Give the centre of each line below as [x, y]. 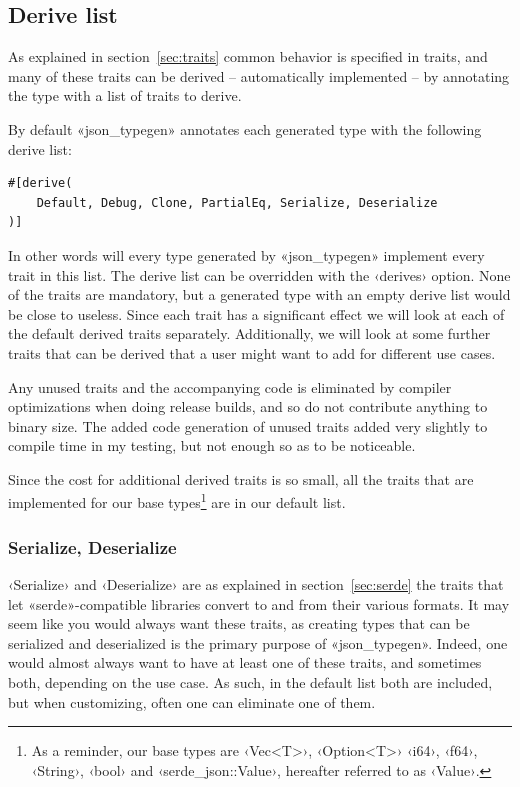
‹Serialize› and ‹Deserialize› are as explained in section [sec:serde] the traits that [256, 583]
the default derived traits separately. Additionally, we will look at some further [249, 333]
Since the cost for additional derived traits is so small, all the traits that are [241, 478]
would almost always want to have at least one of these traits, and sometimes [245, 662]
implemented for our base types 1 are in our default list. [177, 501]
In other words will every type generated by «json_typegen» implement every [246, 254]
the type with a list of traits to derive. [125, 95]
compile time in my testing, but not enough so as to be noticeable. [212, 445]
